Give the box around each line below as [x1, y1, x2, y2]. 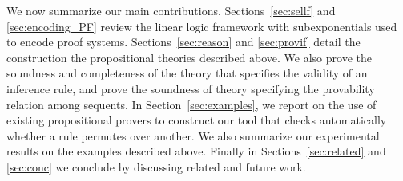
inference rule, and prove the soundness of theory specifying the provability [6, 80, 375, 96]
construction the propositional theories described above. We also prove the [6, 49, 372, 65]
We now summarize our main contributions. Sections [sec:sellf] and [6, 2, 336, 18]
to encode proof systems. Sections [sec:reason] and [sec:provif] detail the [6, 33, 361, 50]
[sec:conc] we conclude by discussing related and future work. [6, 158, 306, 175]
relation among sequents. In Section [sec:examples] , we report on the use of [6, 96, 377, 112]
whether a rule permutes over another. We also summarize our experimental [6, 127, 380, 144]
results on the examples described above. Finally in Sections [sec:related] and [6, 143, 386, 159]
